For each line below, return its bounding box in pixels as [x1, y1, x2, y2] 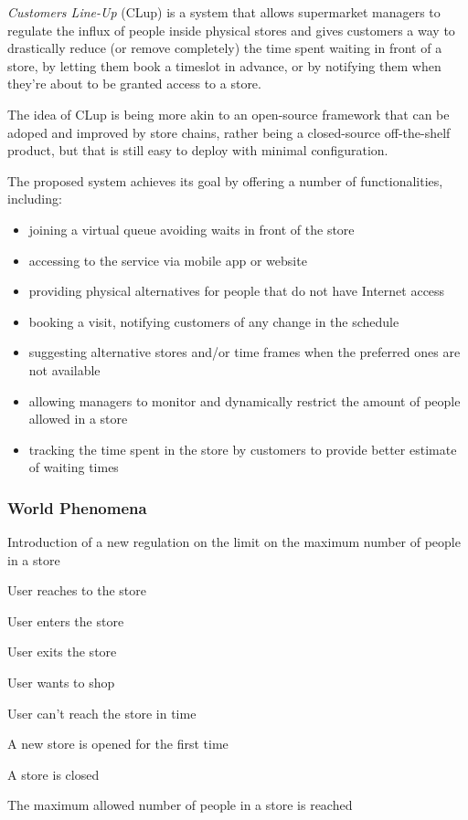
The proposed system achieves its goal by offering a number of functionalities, [7, 171, 443, 190]
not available [28, 360, 101, 379]
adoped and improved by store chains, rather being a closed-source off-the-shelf [7, 122, 451, 142]
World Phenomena [7, 496, 147, 519]
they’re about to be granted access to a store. [7, 74, 261, 93]
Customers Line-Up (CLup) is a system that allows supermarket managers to [7, 3, 441, 21]
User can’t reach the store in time [7, 703, 197, 722]
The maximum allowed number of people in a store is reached [7, 795, 353, 815]
